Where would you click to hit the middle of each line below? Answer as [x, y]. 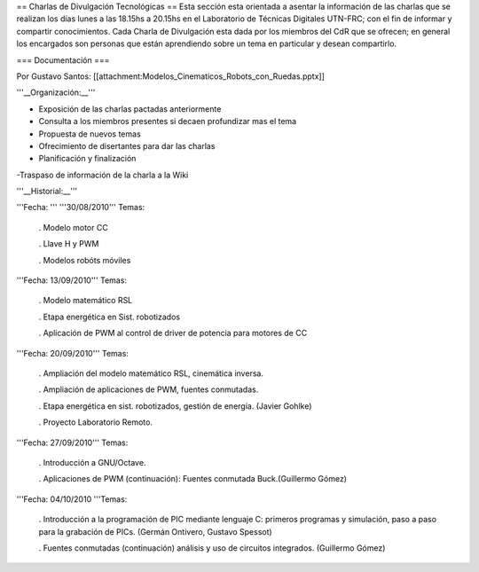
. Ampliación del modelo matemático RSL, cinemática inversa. [151, 373]
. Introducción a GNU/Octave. [92, 462]
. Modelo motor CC [73, 227]
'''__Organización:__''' [56, 92]
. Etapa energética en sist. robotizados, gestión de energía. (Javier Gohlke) [175, 406]
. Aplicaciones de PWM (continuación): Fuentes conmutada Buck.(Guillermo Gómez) [193, 479]
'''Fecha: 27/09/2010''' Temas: [72, 443]
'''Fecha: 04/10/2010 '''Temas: [72, 499]
